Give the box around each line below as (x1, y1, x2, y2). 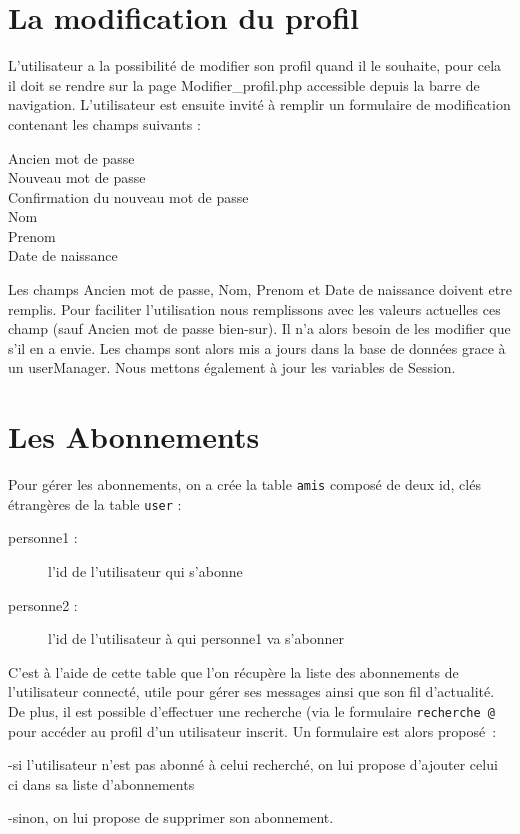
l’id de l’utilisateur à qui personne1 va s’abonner (48, 628, 344, 649)
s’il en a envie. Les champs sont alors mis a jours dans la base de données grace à (8, 337, 506, 358)
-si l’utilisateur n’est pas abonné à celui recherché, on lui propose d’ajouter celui (8, 754, 498, 775)
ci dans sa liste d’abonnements (8, 773, 195, 794)
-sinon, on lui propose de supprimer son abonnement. (8, 807, 334, 828)
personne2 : (8, 594, 78, 615)
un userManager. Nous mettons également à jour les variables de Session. (8, 357, 456, 378)
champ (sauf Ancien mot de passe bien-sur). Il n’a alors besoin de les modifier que (8, 318, 511, 339)
